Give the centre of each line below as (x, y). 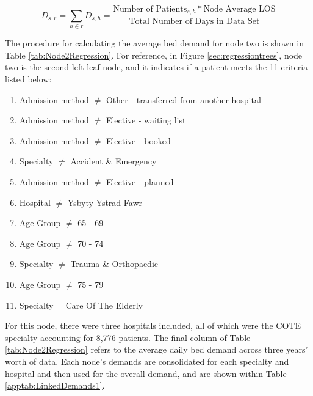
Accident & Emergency (113, 161)
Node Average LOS (239, 9)
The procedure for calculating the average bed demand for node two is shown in (154, 43)
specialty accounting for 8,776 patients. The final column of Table (128, 337)
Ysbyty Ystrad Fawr (105, 202)
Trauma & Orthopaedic (114, 264)
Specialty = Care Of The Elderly (81, 305)
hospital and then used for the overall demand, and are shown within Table (146, 373)
